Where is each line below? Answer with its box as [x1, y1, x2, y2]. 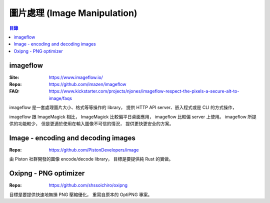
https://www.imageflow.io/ [48, 74, 103, 80]
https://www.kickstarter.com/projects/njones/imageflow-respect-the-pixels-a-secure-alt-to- [48, 88, 239, 94]
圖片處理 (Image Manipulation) [9, 7, 137, 18]
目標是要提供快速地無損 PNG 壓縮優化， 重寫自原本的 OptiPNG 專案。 [9, 191, 152, 197]
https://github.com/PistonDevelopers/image [48, 146, 139, 152]
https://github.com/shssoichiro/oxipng [48, 182, 127, 188]
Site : [9, 74, 19, 80]
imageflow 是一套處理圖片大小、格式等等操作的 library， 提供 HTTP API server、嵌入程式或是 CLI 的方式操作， [9, 104, 237, 110]
